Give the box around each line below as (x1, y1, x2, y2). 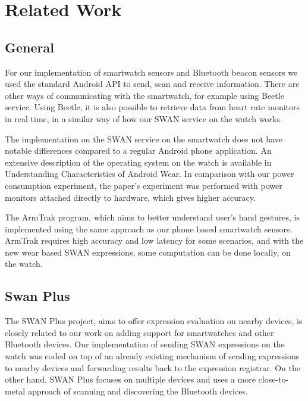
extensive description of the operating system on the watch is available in (5, 156, 272, 168)
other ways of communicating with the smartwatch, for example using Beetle (5, 89, 284, 101)
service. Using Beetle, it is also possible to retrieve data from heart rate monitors (5, 101, 300, 113)
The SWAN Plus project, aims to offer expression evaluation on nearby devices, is (5, 315, 303, 327)
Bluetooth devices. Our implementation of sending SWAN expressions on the (5, 338, 285, 350)
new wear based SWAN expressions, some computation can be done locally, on (5, 245, 291, 258)
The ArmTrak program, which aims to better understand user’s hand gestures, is (5, 211, 300, 223)
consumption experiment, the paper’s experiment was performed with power (5, 179, 282, 191)
